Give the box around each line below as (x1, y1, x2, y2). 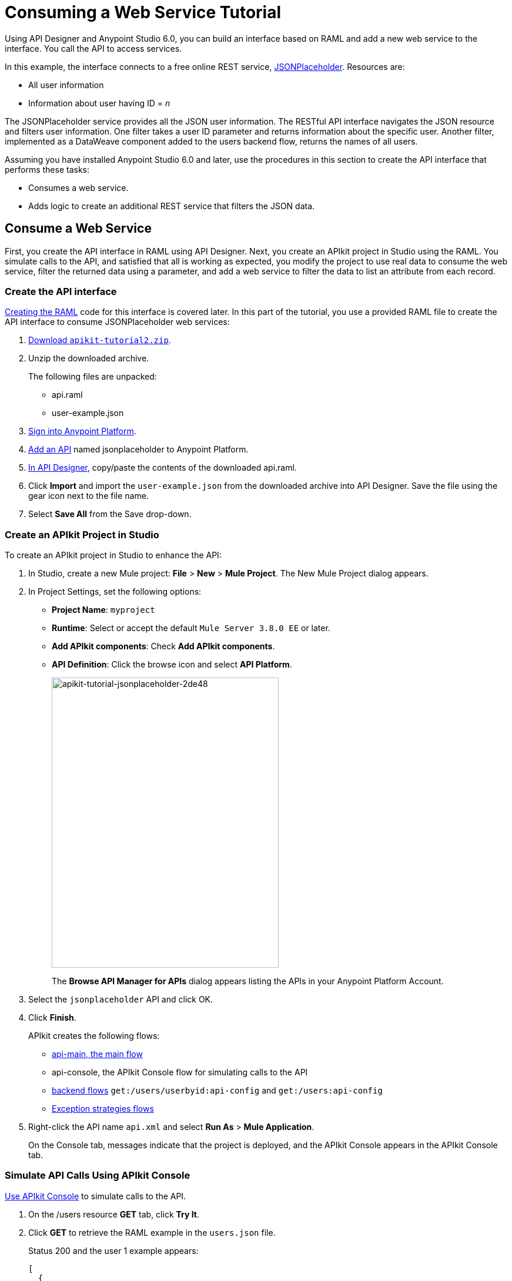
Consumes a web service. (28, 182, 129, 193)
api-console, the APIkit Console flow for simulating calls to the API (52, 1067, 308, 1078)
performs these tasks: (5, 164, 89, 175)
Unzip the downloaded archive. (28, 353, 149, 364)
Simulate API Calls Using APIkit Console (5, 1169, 190, 1182)
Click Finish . (28, 1012, 76, 1023)
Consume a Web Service (5, 221, 152, 236)
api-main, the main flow (52, 1049, 143, 1059)
